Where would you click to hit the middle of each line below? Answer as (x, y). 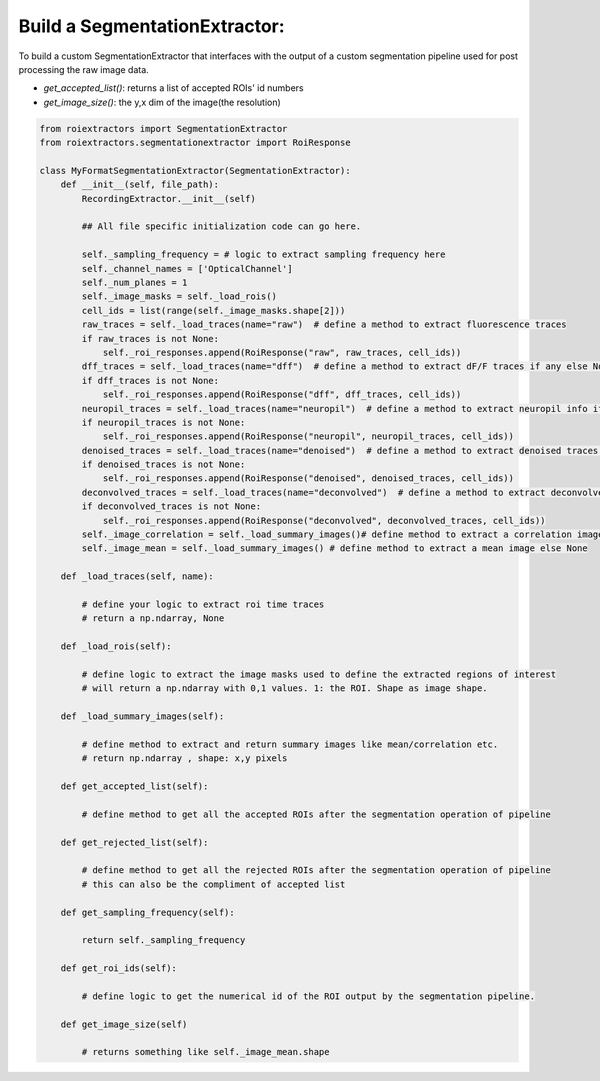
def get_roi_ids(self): (118, 968)
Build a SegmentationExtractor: (151, 26)
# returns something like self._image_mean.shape (205, 1052)
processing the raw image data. (83, 69)
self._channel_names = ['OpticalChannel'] (187, 268)
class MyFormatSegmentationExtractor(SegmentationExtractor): (195, 170)
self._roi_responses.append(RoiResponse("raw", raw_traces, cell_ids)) (282, 352)
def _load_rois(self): (116, 646)
